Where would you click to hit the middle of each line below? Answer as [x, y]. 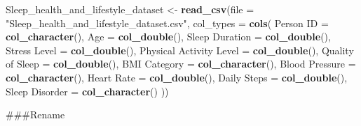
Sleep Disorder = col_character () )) [87, 91]
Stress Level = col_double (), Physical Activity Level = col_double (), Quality [180, 50]
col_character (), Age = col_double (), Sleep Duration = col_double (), [168, 37]
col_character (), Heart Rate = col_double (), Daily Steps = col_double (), [177, 77]
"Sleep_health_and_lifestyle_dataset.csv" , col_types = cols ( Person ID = [167, 23]
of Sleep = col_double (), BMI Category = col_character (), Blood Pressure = [181, 64]
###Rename [35, 115]
